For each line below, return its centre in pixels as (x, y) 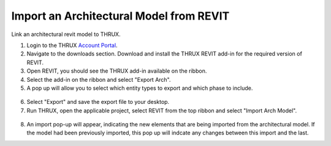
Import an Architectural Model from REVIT (120, 16)
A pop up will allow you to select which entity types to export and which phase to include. (140, 88)
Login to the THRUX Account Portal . (72, 45)
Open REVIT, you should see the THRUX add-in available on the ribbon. (117, 71)
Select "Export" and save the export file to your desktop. (98, 102)
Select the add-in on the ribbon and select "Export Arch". (99, 79)
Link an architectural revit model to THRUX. (66, 34)
